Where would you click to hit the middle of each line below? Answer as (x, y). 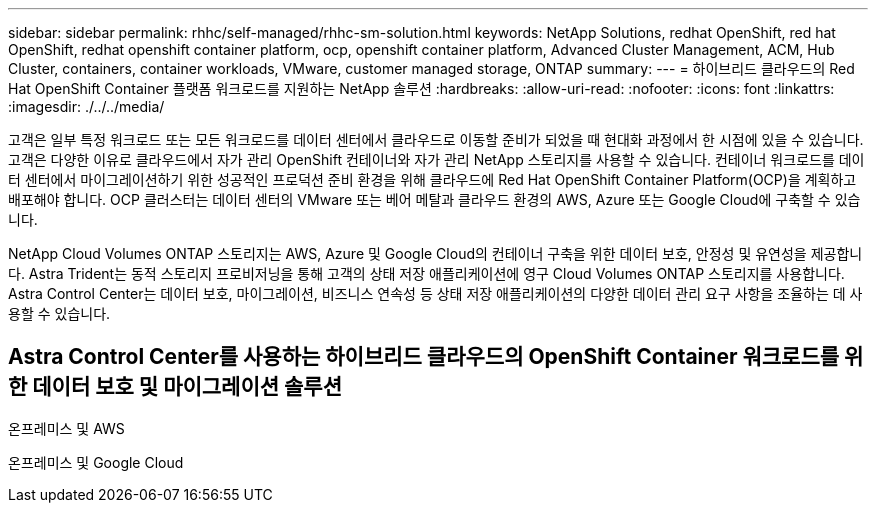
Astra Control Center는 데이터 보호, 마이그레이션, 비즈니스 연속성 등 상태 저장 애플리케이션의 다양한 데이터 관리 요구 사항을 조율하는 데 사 (435, 293)
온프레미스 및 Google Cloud (96, 462)
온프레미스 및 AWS (66, 428)
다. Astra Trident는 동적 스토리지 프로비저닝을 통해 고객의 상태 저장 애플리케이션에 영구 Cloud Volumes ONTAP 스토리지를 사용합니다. (426, 273)
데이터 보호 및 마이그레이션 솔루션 (187, 387)
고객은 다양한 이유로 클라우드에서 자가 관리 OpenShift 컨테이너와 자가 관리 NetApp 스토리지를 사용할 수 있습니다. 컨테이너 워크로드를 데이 (436, 159)
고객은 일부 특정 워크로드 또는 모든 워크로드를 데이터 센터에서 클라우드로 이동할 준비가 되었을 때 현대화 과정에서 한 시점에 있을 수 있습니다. (436, 139)
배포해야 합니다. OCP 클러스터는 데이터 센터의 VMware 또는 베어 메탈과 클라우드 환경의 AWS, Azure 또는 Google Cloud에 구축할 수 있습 (434, 199)
